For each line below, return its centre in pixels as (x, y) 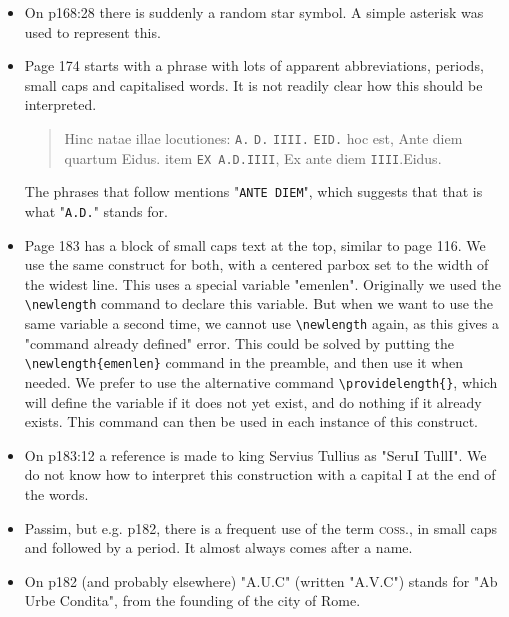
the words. (56, 493)
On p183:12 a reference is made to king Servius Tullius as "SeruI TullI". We (255, 454)
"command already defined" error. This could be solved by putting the (239, 342)
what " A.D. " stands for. (96, 210)
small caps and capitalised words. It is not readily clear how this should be (253, 84)
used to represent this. (92, 31)
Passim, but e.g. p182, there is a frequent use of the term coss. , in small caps (260, 527)
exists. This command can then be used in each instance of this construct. (251, 421)
